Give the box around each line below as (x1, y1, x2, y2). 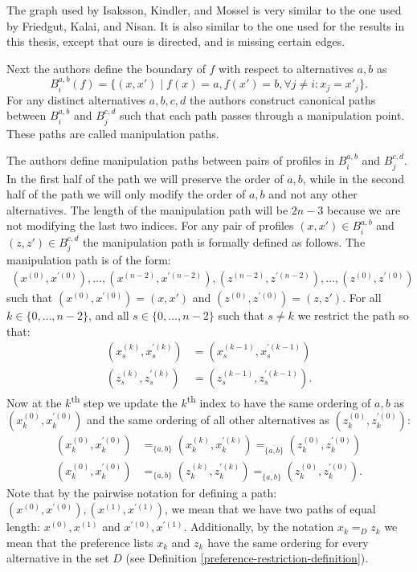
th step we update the (71, 392, 178, 411)
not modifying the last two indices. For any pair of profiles (6, 217, 294, 234)
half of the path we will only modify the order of (6, 186, 246, 202)
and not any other (268, 186, 358, 202)
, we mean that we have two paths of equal (165, 500, 376, 517)
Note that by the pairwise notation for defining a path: (6, 484, 277, 501)
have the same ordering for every (207, 533, 369, 550)
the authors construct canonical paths (189, 91, 376, 108)
